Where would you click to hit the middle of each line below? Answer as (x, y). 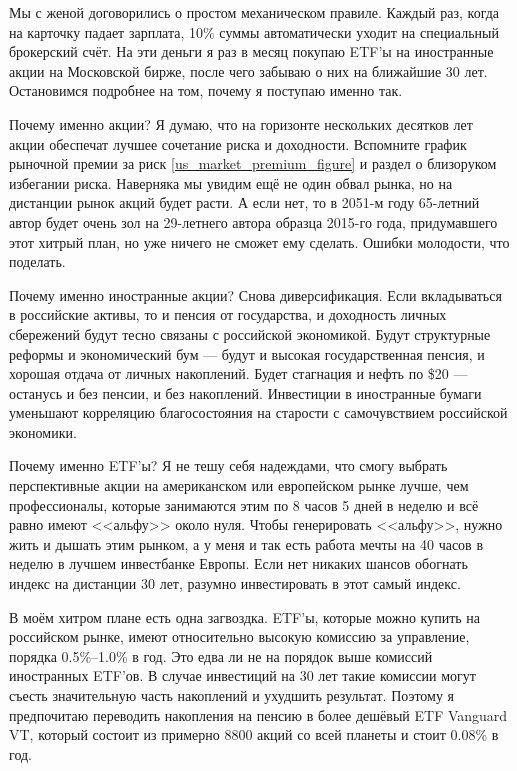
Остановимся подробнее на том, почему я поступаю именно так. (206, 90)
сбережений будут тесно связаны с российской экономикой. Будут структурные (250, 333)
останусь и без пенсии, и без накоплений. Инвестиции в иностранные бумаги (245, 392)
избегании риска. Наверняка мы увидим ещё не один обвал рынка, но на (231, 182)
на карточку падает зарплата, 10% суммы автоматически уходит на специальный (254, 31)
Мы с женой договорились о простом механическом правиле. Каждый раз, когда (254, 12)
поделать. (37, 261)
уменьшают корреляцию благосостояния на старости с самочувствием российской (258, 412)
